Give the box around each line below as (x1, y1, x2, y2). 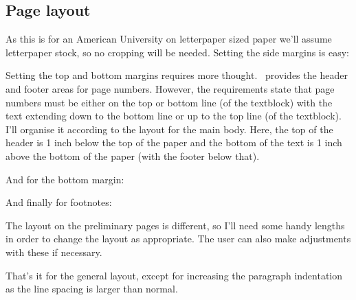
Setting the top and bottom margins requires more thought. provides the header (5, 68, 348, 82)
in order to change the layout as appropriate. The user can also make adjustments (5, 231, 351, 246)
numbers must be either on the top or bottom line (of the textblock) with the (5, 95, 333, 109)
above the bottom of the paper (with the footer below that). (5, 148, 260, 163)
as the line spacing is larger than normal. (5, 281, 178, 296)
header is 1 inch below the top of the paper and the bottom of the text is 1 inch (5, 135, 342, 150)
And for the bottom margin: (5, 172, 124, 186)
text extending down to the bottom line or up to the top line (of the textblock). (5, 108, 342, 123)
